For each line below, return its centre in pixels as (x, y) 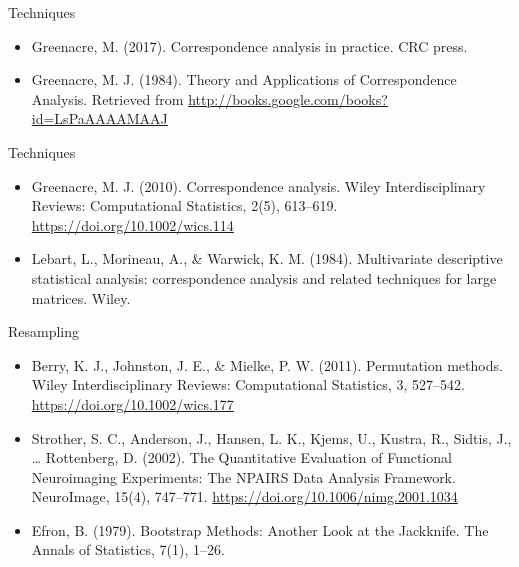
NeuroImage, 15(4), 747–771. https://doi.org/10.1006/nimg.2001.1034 (244, 496)
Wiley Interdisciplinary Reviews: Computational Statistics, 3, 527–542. (248, 384)
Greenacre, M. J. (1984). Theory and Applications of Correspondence (244, 79)
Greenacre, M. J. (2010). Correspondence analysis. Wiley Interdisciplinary (258, 185)
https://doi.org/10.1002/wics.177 (132, 403)
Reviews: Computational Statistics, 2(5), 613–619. (184, 205)
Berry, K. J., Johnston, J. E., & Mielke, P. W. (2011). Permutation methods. (267, 364)
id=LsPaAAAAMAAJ (99, 118)
